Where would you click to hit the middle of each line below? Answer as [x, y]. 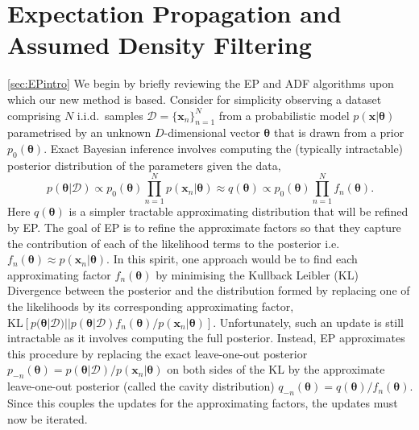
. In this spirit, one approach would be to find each [232, 259]
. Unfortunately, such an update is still [308, 322]
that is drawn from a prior [339, 132]
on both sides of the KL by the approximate [276, 369]
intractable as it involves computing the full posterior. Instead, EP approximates [206, 338]
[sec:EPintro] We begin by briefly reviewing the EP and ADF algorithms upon [201, 83]
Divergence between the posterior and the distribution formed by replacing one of [209, 290]
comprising [34, 115]
